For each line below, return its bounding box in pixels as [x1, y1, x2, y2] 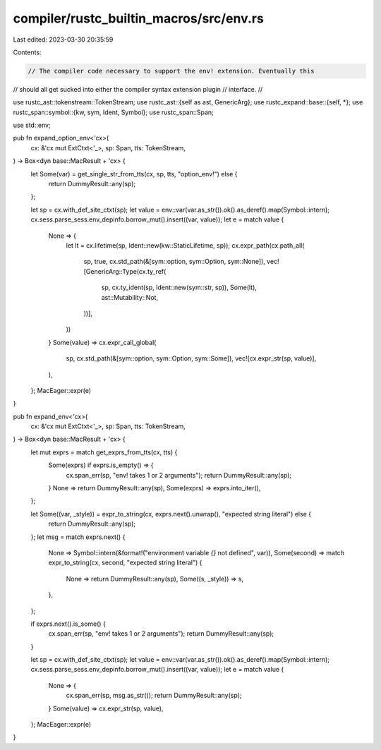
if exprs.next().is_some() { [30, 619, 106, 628]
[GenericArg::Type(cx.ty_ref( [83, 267, 167, 275]
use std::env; [13, 121, 51, 130]
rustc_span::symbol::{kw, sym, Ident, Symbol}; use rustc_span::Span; [13, 108, 214, 116]
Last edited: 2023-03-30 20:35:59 [13, 35, 114, 44]
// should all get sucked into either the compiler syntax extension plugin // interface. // [13, 85, 263, 93]
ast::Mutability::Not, [101, 293, 159, 301]
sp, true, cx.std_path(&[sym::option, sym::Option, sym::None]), [83, 258, 266, 266]
